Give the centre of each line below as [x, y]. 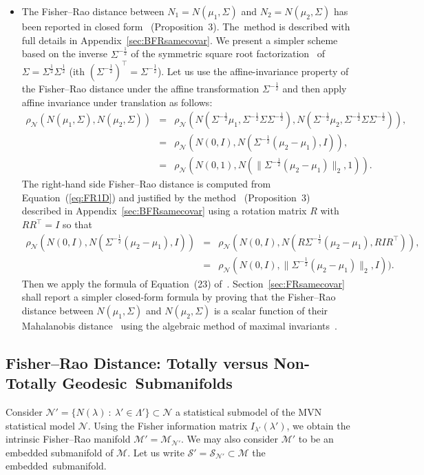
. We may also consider [230, 439]
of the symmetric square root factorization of [228, 53]
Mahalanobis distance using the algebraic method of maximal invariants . [179, 325]
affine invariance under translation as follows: [117, 102]
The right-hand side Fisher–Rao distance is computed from [146, 184]
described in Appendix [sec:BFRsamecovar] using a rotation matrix [164, 211]
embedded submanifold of [60, 452]
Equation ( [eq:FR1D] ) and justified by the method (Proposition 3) [166, 197]
